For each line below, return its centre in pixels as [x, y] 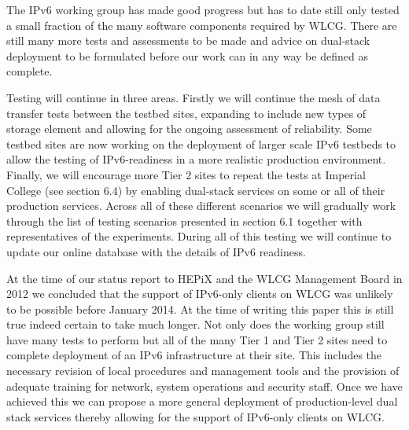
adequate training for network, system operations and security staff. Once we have [204, 386]
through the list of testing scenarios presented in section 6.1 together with [184, 221]
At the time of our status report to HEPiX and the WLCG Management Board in [204, 278]
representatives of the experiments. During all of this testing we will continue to [199, 236]
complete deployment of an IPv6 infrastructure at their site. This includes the [194, 355]
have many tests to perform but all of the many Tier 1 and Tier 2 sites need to [197, 339]
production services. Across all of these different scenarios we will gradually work [201, 206]
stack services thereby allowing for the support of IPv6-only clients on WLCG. [195, 416]
